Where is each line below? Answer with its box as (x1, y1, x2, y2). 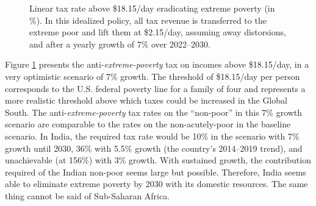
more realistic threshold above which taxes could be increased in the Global (5, 94, 287, 107)
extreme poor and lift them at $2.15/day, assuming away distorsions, (29, 26, 286, 38)
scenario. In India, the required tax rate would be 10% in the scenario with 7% (5, 129, 300, 142)
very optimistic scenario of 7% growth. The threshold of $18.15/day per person (5, 69, 300, 82)
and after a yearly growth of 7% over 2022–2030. (29, 37, 210, 50)
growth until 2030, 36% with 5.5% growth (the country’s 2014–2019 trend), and (5, 141, 303, 154)
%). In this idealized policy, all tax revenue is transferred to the (29, 13, 267, 26)
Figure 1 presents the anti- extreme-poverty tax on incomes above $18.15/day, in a (5, 58, 309, 71)
